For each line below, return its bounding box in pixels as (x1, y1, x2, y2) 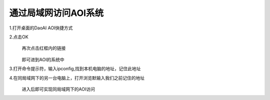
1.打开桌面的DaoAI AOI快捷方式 (9, 25, 73, 31)
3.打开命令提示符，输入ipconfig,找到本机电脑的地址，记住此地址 (9, 66, 141, 72)
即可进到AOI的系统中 (21, 56, 64, 62)
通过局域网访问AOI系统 (9, 7, 104, 18)
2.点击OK (9, 34, 28, 40)
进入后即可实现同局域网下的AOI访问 (21, 86, 95, 92)
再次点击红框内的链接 (21, 45, 66, 51)
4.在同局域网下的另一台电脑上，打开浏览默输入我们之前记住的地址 (9, 75, 145, 81)
